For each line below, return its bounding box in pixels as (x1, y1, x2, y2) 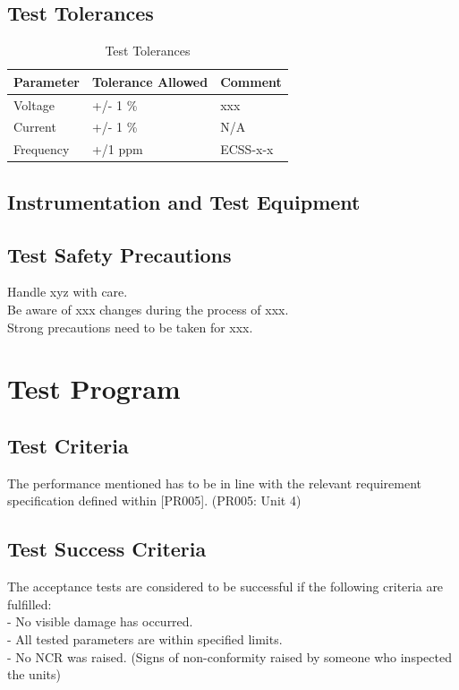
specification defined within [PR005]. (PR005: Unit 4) (7, 491, 302, 510)
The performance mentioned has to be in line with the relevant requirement (7, 473, 422, 492)
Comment (220, 72, 282, 91)
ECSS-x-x (220, 140, 274, 159)
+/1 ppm (91, 140, 143, 159)
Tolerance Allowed (91, 72, 208, 91)
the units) (7, 665, 61, 684)
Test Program (7, 370, 181, 407)
